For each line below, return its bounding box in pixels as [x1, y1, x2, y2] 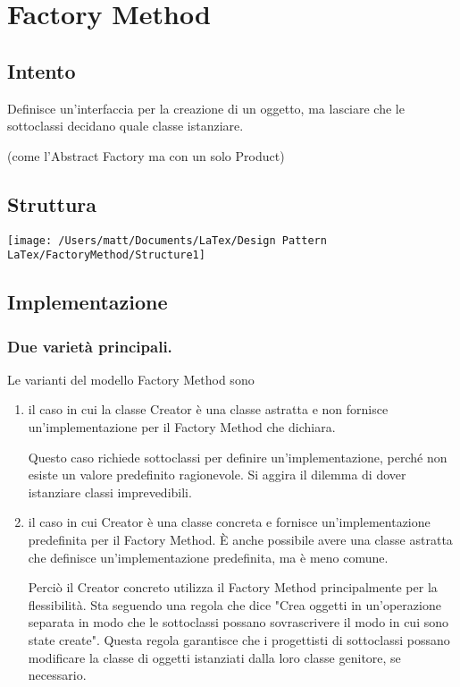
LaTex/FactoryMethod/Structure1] [7, 249, 205, 262]
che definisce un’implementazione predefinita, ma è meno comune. [28, 547, 389, 566]
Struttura [7, 190, 97, 217]
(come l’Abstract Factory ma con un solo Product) [7, 146, 285, 165]
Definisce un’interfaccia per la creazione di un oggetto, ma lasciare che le [7, 98, 405, 117]
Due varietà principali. [7, 335, 172, 357]
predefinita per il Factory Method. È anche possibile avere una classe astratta [28, 530, 453, 549]
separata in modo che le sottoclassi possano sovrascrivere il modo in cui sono [28, 613, 448, 632]
